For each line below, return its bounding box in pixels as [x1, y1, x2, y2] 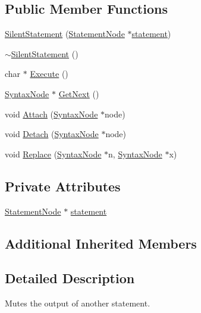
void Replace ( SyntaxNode [5, 147, 102, 160]
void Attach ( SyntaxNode [5, 107, 98, 120]
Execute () [30, 67, 68, 80]
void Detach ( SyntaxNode [5, 128, 99, 140]
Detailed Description [5, 269, 135, 287]
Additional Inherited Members [5, 234, 197, 252]
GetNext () [58, 87, 99, 100]
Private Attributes [5, 176, 121, 195]
